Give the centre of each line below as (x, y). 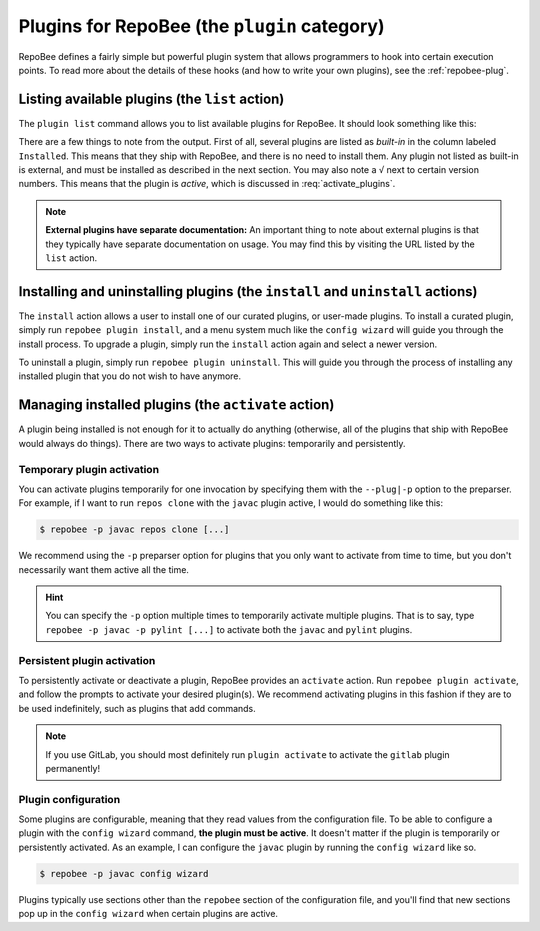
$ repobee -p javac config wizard (124, 873)
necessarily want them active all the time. (104, 569)
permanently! (72, 768)
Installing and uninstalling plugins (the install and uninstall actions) (248, 291)
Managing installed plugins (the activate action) (176, 405)
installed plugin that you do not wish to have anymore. (130, 376)
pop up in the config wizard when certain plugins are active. (148, 914)
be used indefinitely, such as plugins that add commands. (137, 708)
